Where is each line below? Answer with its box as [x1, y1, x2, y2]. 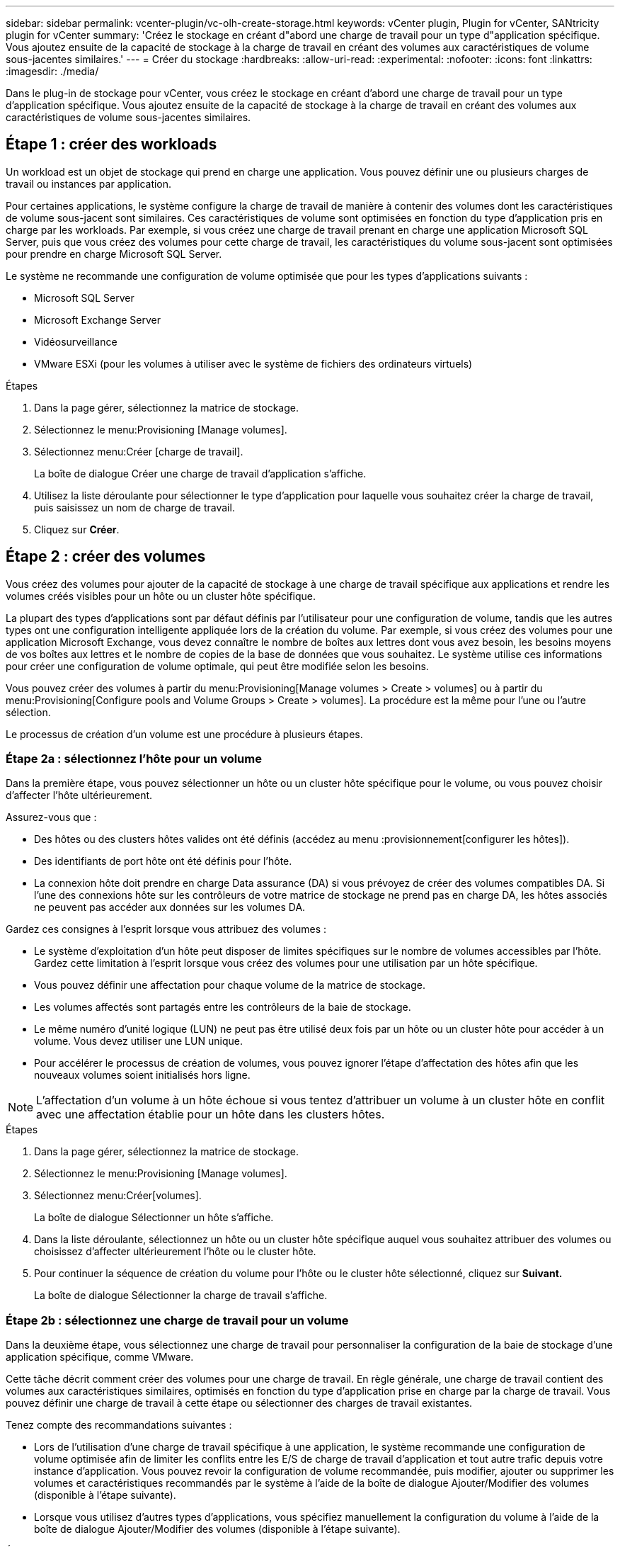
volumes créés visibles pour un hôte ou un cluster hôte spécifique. [6, 589, 316, 602]
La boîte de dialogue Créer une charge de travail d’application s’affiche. [34, 467, 367, 480]
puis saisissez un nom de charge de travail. [34, 501, 235, 514]
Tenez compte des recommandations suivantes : [6, 1419, 232, 1432]
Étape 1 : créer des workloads [6, 135, 217, 154]
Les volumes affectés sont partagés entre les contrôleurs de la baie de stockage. [34, 1001, 411, 1014]
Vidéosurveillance [34, 335, 117, 348]
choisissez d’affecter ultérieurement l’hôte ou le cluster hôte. [34, 1245, 316, 1258]
